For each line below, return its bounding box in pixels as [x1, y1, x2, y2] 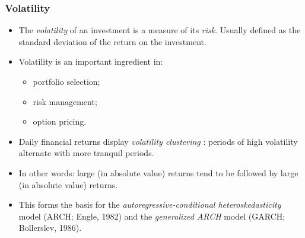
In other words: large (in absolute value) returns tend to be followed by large [18, 166, 298, 179]
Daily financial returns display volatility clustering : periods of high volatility [18, 135, 298, 147]
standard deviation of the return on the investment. [18, 35, 206, 47]
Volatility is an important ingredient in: [18, 55, 163, 68]
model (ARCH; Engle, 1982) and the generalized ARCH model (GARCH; [18, 210, 285, 222]
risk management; [33, 95, 97, 107]
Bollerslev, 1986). [18, 221, 82, 234]
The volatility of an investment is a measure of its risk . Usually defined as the [18, 24, 301, 36]
